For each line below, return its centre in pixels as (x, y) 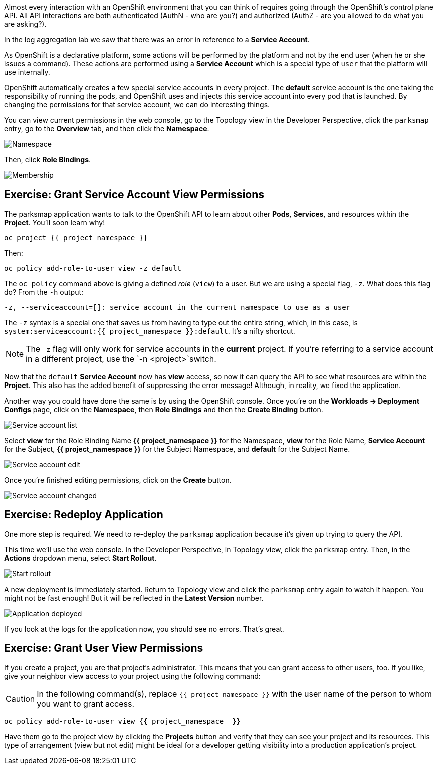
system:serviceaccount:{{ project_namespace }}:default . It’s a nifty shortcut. (150, 331)
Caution (20, 699)
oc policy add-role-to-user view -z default (93, 268)
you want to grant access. (86, 704)
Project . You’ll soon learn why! (55, 222)
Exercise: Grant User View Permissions (104, 648)
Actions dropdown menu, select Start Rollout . (80, 558)
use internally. (27, 72)
